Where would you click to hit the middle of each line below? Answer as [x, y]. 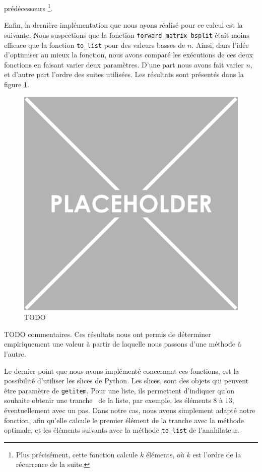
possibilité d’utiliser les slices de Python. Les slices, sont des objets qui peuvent [126, 381]
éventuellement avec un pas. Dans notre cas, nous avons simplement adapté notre [130, 410]
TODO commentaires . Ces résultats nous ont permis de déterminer [108, 334]
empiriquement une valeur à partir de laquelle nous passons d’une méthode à [123, 344]
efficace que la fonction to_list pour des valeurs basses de [95, 45]
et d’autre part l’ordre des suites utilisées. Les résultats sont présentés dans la [124, 74]
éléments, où [165, 454]
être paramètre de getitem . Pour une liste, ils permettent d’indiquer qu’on [119, 390]
